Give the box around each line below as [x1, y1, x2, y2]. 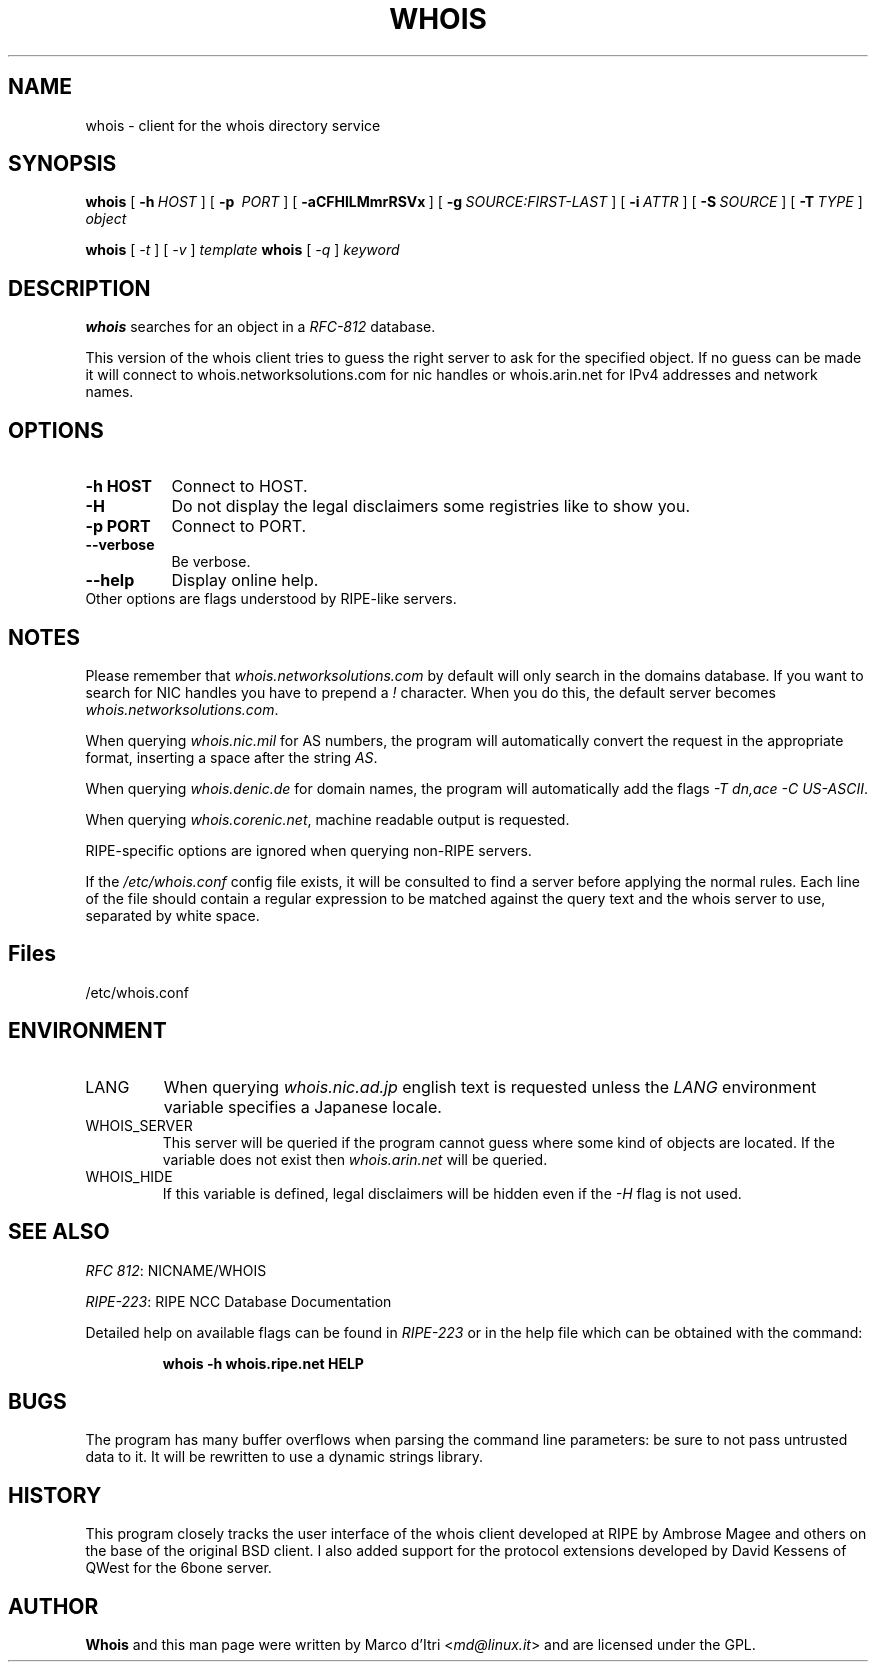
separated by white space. [85, 906, 260, 924]
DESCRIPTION [8, 275, 151, 301]
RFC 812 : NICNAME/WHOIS [85, 1261, 267, 1279]
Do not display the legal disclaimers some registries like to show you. [171, 496, 691, 517]
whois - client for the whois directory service [85, 116, 381, 134]
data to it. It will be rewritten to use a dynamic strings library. [85, 1448, 484, 1466]
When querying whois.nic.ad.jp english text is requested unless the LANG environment [163, 1076, 817, 1097]
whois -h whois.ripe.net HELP [162, 1354, 364, 1372]
